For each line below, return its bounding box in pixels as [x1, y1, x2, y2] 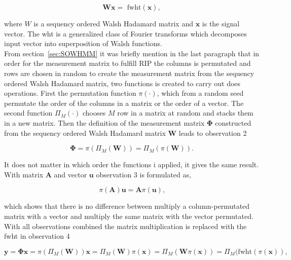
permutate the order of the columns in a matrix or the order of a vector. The [4, 97, 244, 108]
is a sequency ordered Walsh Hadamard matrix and [33, 18, 193, 28]
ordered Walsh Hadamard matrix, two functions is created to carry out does [4, 78, 241, 88]
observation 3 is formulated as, [96, 169, 191, 179]
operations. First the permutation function [4, 88, 136, 98]
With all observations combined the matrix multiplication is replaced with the [4, 220, 247, 231]
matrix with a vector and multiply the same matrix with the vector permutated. [4, 210, 253, 221]
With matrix [4, 169, 44, 179]
